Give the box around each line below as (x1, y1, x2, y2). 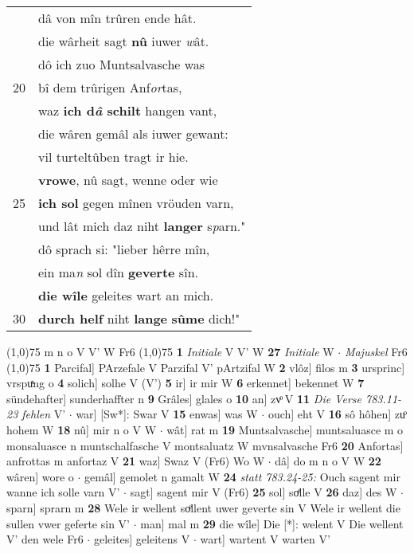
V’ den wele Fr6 (6, 531, 84, 547)
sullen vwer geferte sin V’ (6, 515, 130, 531)
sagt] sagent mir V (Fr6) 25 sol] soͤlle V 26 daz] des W (130, 484, 397, 500)
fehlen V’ (21, 406, 66, 422)
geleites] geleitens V (93, 531, 190, 547)
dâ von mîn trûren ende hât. (38, 9, 197, 27)
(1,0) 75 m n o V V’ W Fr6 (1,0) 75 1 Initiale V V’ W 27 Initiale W (6, 343, 334, 359)
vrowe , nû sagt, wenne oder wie (38, 171, 218, 189)
